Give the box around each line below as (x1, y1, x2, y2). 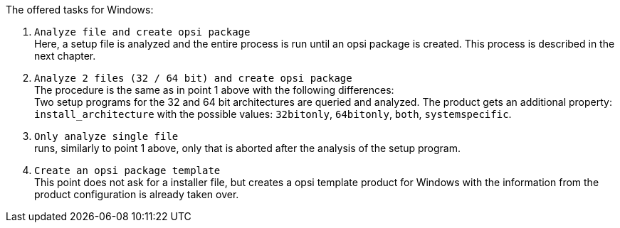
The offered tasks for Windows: (6, 4, 154, 16)
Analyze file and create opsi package (34, 26, 251, 38)
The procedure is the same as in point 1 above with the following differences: (34, 84, 394, 96)
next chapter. (34, 50, 96, 62)
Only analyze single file (34, 131, 179, 142)
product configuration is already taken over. (34, 188, 239, 200)
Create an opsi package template (34, 165, 221, 176)
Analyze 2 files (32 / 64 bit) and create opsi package (34, 72, 352, 84)
